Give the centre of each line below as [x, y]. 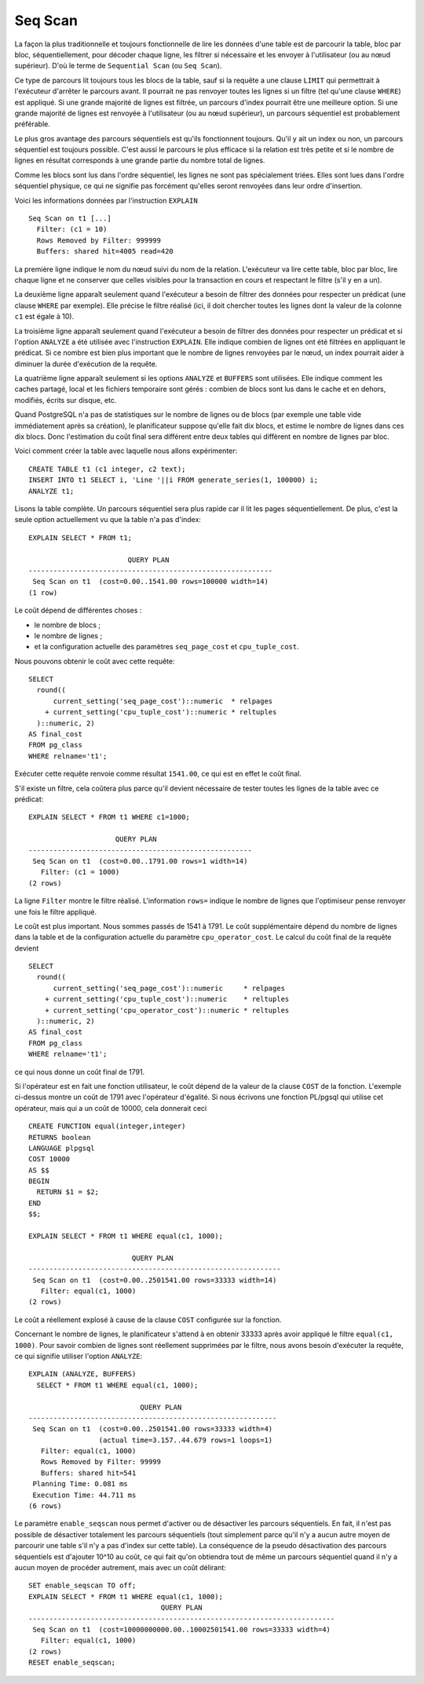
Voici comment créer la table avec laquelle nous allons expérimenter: [126, 451]
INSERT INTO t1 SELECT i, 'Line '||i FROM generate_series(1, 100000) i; [174, 480]
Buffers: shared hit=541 [88, 1473]
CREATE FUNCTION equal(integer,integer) [107, 1126]
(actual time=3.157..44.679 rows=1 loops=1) [186, 1440]
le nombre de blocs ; [68, 625]
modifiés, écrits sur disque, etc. [66, 400]
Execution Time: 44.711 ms [84, 1495]
